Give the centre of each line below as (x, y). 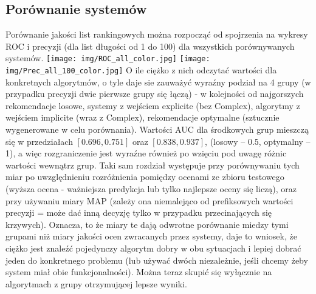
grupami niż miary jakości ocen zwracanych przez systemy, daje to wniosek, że (151, 236)
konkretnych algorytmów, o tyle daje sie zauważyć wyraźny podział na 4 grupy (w (158, 82)
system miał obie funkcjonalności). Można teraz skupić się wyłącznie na (139, 272)
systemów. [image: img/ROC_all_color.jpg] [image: (108, 58)
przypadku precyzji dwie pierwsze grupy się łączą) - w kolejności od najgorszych (155, 94)
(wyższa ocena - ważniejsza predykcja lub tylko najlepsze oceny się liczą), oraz (151, 189)
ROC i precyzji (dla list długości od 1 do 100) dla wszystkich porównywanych (150, 46)
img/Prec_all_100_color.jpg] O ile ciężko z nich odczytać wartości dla (141, 70)
